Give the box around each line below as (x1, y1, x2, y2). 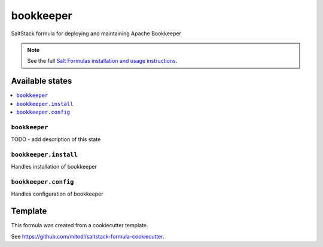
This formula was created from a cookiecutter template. (11, 222, 149, 229)
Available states (11, 76, 72, 86)
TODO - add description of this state (11, 136, 101, 143)
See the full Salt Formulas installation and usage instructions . (27, 57, 178, 65)
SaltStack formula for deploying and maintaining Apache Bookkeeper (11, 30, 182, 37)
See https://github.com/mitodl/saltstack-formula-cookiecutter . (11, 233, 164, 240)
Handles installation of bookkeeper (11, 163, 97, 170)
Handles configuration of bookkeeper (11, 190, 104, 197)
